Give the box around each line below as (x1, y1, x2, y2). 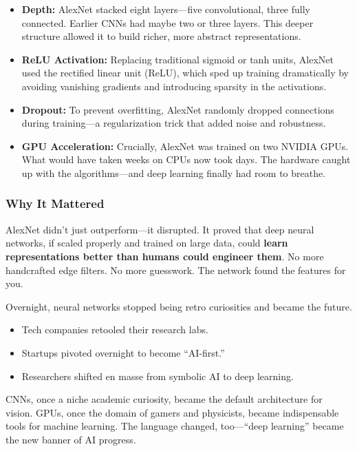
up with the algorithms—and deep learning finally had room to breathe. (21, 165, 326, 180)
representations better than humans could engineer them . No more (6, 249, 324, 263)
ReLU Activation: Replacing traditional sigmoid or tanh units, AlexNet (21, 52, 334, 66)
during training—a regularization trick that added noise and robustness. (21, 116, 326, 130)
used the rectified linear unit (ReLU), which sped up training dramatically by (21, 65, 349, 80)
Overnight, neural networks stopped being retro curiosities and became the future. (6, 299, 352, 313)
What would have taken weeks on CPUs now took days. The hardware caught (21, 152, 351, 167)
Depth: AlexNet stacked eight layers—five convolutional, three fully (21, 2, 310, 16)
